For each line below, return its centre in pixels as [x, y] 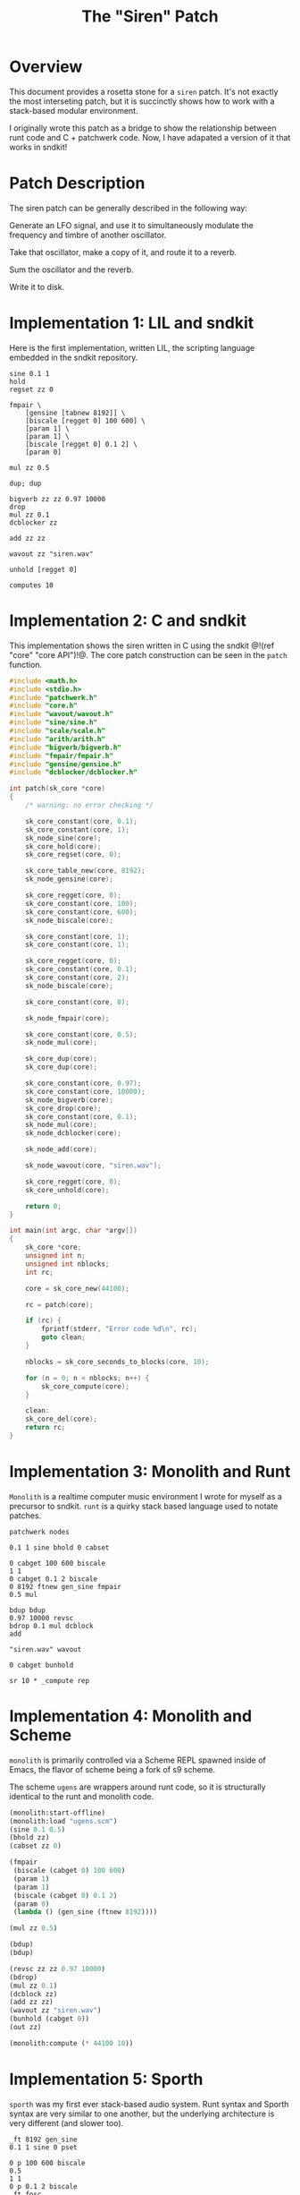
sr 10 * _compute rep [50, 1680]
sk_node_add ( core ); [62, 1149]
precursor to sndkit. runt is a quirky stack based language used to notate [144, 1506]
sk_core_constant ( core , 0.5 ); [82, 1034]
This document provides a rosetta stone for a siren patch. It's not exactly [144, 91]
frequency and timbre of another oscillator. [88, 235]
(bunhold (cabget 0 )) [50, 2019]
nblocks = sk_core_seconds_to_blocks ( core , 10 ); [117, 1362]
